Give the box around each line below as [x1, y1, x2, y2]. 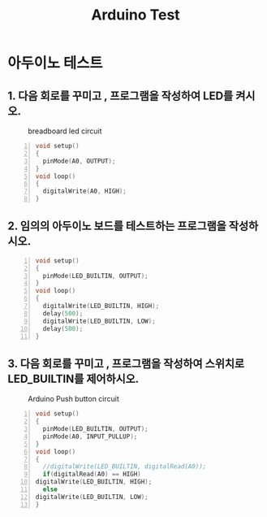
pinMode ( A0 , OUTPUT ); [42, 157, 116, 165]
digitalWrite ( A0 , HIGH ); [42, 187, 127, 196]
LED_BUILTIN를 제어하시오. [7, 371, 140, 385]
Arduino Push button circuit [28, 394, 119, 404]
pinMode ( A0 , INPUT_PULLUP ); [42, 432, 138, 441]
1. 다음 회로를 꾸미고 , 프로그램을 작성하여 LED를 [7, 89, 234, 102]
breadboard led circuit [28, 126, 102, 136]
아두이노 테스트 [7, 54, 103, 72]
